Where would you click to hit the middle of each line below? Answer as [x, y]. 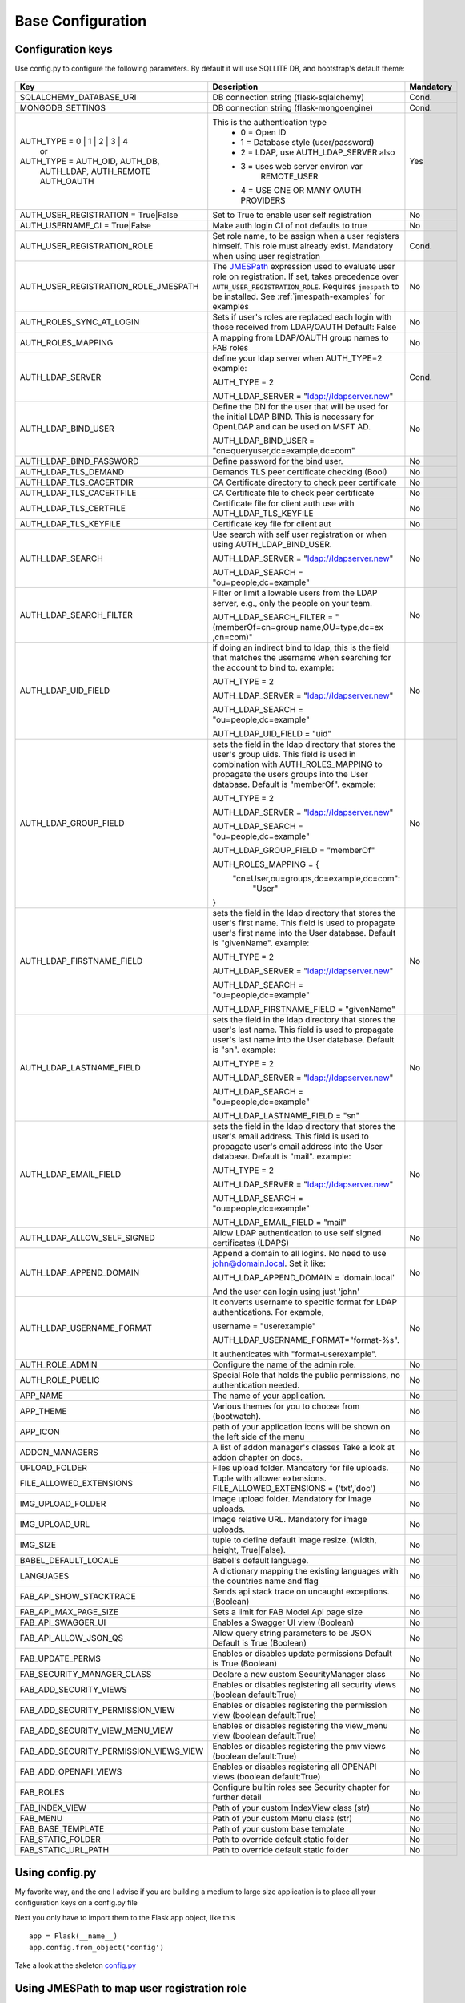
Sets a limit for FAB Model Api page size [288, 1612]
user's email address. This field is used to [291, 1136]
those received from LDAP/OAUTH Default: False [305, 327]
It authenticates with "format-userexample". [295, 1354]
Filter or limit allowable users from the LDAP [295, 593]
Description [235, 87]
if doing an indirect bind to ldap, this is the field [301, 647]
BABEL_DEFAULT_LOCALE [69, 1561]
